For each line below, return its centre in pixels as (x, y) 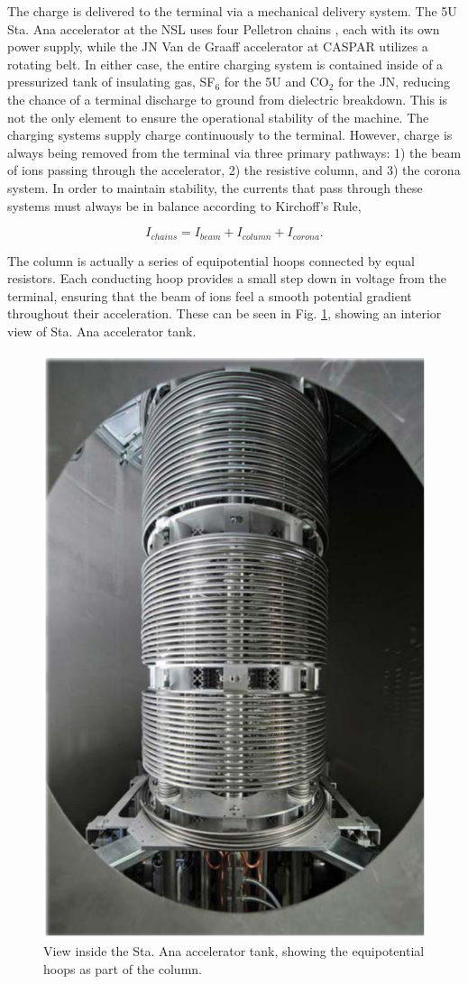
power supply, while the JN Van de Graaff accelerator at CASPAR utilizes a (218, 46)
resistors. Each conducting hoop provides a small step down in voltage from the (227, 278)
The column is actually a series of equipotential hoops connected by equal (211, 260)
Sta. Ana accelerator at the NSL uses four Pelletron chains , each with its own (224, 28)
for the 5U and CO (276, 82)
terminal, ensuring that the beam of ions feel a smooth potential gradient (210, 295)
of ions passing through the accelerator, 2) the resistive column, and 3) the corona (234, 170)
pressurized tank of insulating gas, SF (111, 82)
